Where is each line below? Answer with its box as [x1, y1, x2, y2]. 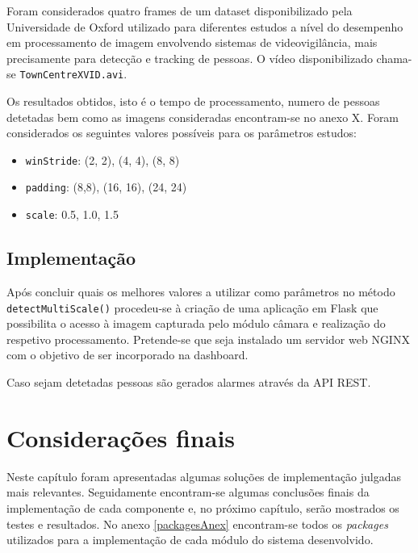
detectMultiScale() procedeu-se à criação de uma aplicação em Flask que [6, 299, 378, 316]
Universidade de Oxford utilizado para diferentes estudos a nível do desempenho [6, 18, 403, 35]
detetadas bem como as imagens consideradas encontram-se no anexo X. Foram [6, 108, 399, 125]
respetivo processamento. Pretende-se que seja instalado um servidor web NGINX [6, 330, 410, 347]
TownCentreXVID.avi [19, 69, 124, 82]
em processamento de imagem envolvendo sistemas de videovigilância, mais [6, 34, 378, 51]
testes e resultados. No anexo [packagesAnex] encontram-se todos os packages [6, 515, 388, 532]
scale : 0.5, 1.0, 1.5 [25, 206, 119, 223]
